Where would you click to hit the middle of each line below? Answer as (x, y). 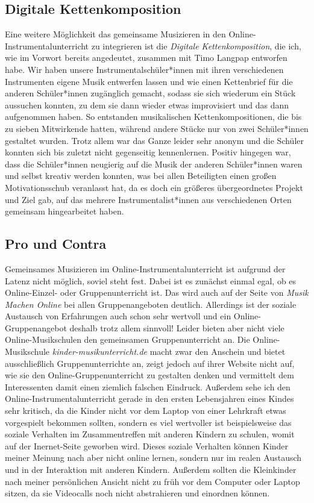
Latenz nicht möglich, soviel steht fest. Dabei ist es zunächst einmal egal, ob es (151, 280)
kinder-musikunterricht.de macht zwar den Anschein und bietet (169, 351)
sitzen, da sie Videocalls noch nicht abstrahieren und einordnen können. (137, 493)
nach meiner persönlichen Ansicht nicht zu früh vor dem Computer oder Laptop (152, 481)
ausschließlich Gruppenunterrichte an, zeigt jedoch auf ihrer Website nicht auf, (150, 363)
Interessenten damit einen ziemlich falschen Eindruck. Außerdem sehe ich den (148, 386)
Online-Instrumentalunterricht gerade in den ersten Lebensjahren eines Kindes (149, 398)
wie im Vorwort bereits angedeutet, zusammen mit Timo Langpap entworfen (146, 58)
